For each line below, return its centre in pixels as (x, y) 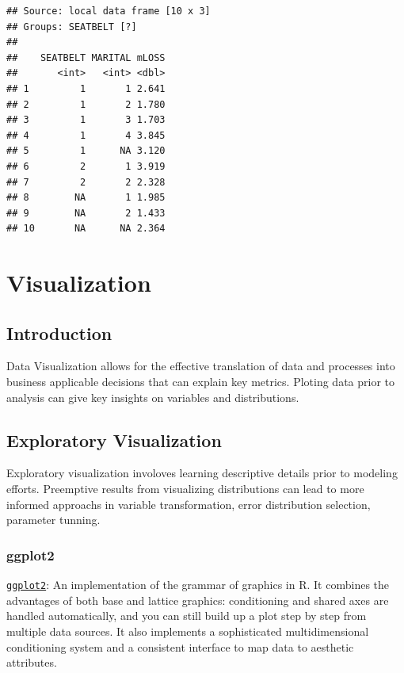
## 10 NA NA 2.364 (86, 229)
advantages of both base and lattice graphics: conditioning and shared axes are (198, 600)
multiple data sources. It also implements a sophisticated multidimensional (188, 631)
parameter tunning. (53, 520)
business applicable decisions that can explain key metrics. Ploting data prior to (201, 382)
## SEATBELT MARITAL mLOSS (86, 57)
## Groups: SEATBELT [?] (72, 27)
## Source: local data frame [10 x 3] (109, 11)
